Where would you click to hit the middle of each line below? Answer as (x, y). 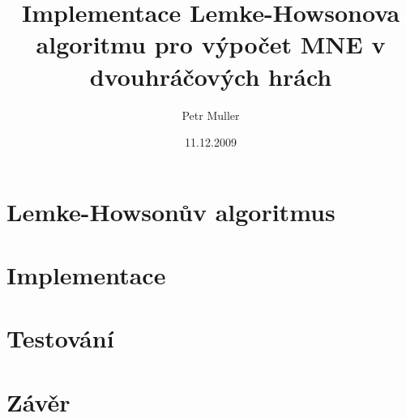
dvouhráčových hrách (211, 76)
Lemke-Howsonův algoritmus (171, 211)
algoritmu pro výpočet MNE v (211, 44)
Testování (60, 338)
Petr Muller (211, 115)
